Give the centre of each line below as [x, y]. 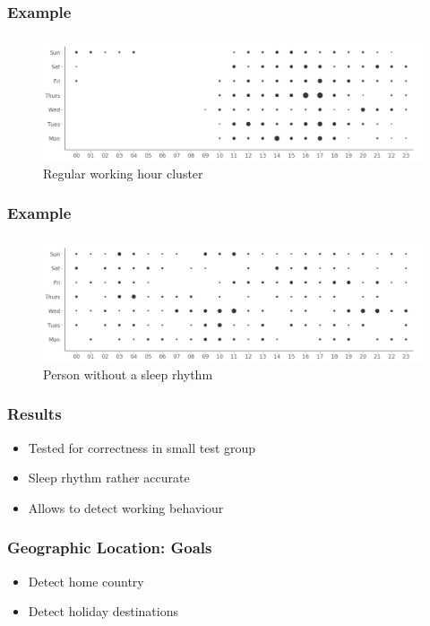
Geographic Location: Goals [110, 548]
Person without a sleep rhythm [128, 374]
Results [34, 414]
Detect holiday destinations [103, 611]
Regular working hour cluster [123, 173]
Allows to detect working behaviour [126, 507]
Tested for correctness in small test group [142, 447]
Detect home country [86, 581]
